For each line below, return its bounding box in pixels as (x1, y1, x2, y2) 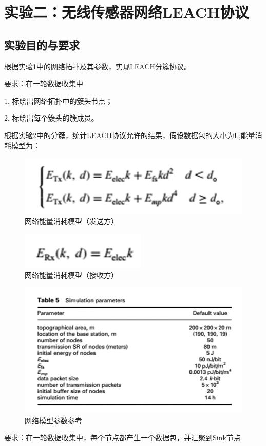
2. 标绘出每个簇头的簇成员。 (4, 112, 99, 123)
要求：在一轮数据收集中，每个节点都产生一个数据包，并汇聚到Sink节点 (4, 432, 241, 443)
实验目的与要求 (4, 36, 80, 52)
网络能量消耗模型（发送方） (25, 216, 118, 226)
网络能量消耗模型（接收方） (25, 269, 118, 280)
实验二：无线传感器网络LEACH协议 (4, 2, 249, 23)
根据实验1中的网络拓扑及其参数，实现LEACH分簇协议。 (4, 61, 191, 71)
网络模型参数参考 (25, 415, 82, 425)
